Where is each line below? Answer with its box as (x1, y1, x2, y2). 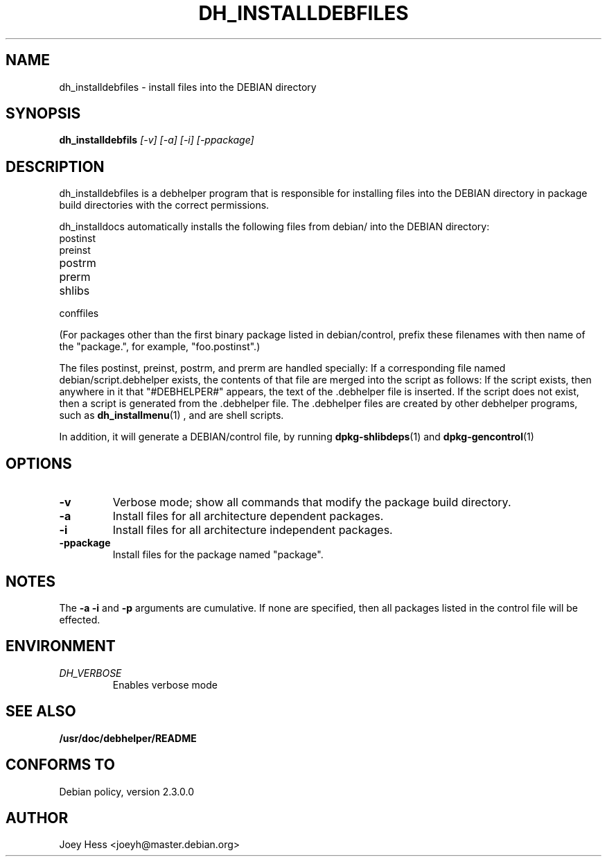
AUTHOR (6, 809, 69, 827)
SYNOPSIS (6, 105, 81, 123)
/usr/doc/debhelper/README (59, 732, 197, 744)
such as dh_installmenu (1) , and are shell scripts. (59, 409, 284, 422)
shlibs (59, 284, 90, 298)
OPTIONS (6, 454, 72, 472)
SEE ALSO (6, 702, 76, 721)
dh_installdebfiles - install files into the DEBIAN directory (59, 80, 317, 93)
